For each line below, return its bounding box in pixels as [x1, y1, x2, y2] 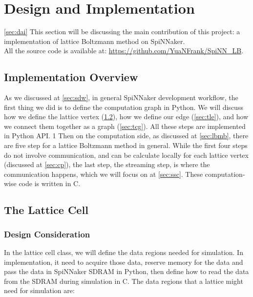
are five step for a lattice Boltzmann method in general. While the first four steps [4, 140, 248, 150]
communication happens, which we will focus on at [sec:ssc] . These [4, 169, 203, 179]
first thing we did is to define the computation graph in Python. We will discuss [4, 102, 243, 112]
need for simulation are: [4, 285, 75, 296]
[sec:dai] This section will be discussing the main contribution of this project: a [4, 26, 240, 37]
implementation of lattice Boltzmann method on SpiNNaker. [4, 36, 185, 46]
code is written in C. [19, 178, 81, 189]
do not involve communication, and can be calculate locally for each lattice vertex [4, 149, 249, 160]
